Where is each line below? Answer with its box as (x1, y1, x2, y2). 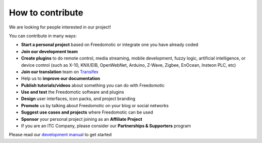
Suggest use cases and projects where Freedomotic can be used (21, 109, 153, 115)
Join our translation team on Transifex (21, 69, 99, 74)
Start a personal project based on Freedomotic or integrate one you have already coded (21, 42, 198, 48)
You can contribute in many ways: (9, 33, 77, 39)
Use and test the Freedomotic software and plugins (21, 89, 124, 95)
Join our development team (21, 48, 78, 54)
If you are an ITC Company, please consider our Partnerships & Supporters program (21, 123, 191, 129)
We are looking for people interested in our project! (9, 24, 111, 30)
